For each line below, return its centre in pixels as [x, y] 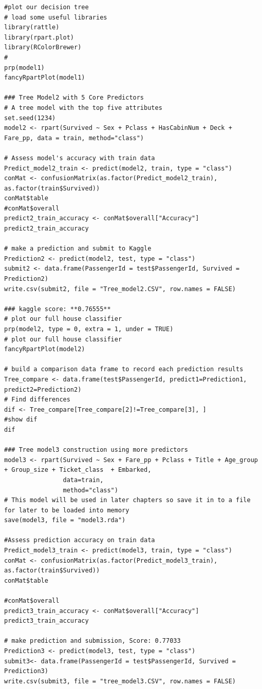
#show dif [21, 420]
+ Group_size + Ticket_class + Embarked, [78, 470]
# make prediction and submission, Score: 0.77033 [92, 641]
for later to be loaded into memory [67, 510]
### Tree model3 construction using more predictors [96, 450]
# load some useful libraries [56, 17]
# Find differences [37, 400]
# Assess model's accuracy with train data [80, 158]
